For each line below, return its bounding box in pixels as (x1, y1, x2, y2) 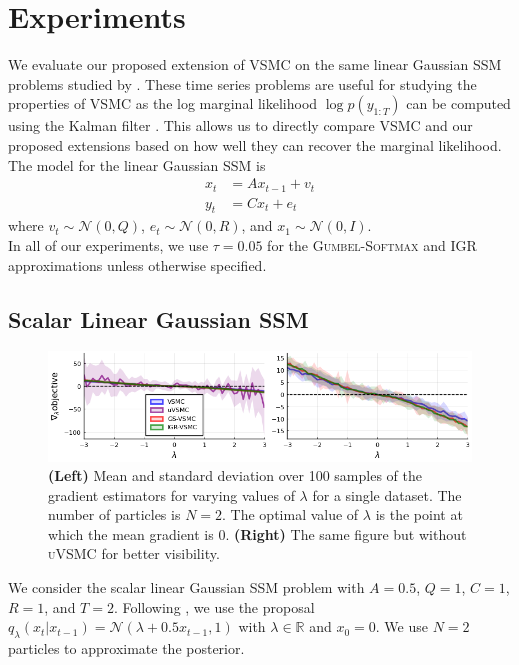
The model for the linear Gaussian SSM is (8, 154, 266, 175)
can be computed (406, 93, 511, 114)
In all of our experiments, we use (8, 235, 209, 255)
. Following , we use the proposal (113, 596, 315, 617)
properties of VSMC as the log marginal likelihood (8, 93, 318, 114)
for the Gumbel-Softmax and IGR (267, 235, 477, 255)
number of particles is (48, 504, 181, 525)
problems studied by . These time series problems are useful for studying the (8, 73, 477, 94)
